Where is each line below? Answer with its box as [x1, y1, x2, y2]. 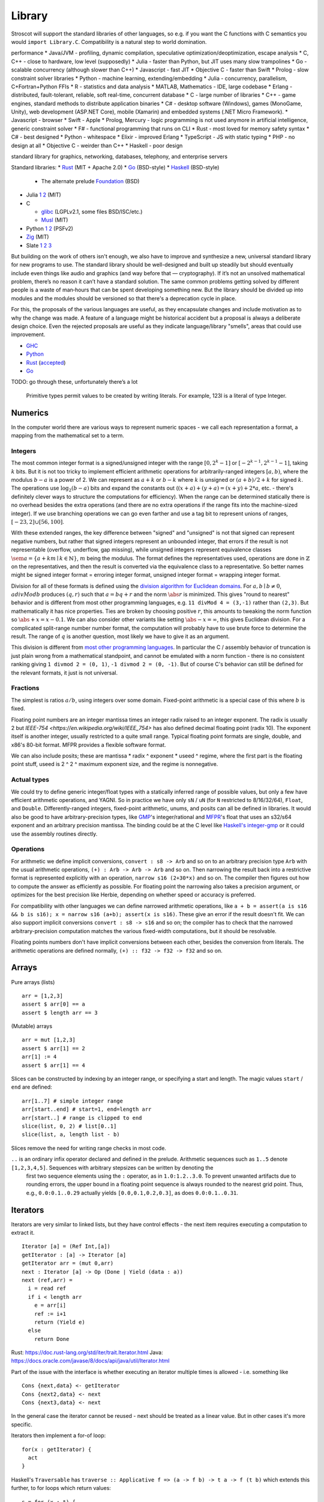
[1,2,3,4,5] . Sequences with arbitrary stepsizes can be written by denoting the [11, 1164, 214, 1171]
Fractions [11, 684, 40, 692]
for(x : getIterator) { [22, 1446, 92, 1453]
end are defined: [11, 1083, 52, 1090]
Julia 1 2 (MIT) [26, 191, 61, 198]
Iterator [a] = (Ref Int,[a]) [22, 1243, 111, 1250]
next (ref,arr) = [22, 1277, 73, 1283]
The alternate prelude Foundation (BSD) [41, 177, 140, 184]
